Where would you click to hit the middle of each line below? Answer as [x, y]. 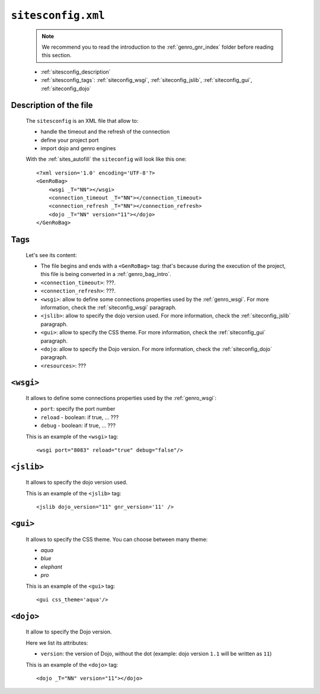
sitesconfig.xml [58, 15]
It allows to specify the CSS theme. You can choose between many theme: [117, 539]
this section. [57, 55]
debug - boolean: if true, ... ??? [78, 426]
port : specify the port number [78, 409]
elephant [51, 566]
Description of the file [52, 105]
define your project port [70, 140]
